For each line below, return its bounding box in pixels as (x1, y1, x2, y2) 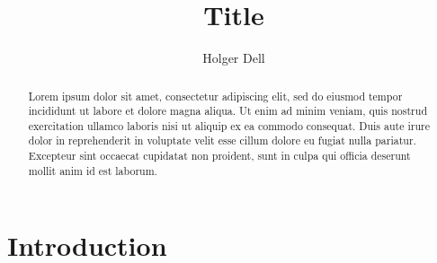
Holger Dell (202, 48, 265, 67)
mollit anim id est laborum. (28, 162, 157, 178)
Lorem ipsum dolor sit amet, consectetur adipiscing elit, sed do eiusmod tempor (28, 88, 403, 103)
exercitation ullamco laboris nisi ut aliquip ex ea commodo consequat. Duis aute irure (28, 118, 430, 133)
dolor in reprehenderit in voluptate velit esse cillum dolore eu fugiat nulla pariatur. (28, 133, 416, 148)
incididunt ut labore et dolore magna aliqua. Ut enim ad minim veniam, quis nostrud (28, 103, 427, 118)
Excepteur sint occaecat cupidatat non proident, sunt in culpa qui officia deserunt (28, 148, 411, 163)
